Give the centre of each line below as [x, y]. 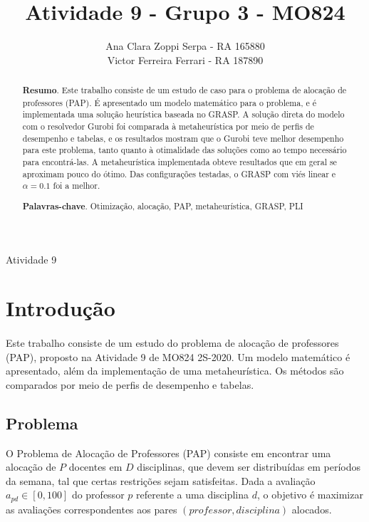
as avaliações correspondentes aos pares [92, 509]
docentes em [95, 467]
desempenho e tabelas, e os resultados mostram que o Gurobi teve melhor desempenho [183, 138]
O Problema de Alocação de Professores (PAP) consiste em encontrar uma [168, 453]
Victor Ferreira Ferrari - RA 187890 [185, 59]
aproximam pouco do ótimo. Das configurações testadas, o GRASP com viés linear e [179, 173]
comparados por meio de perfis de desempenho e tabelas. [130, 384]
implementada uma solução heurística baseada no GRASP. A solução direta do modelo [183, 114]
